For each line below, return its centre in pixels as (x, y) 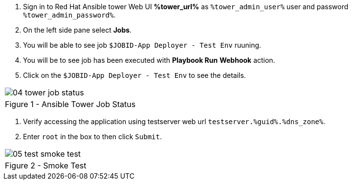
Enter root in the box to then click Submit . (92, 137)
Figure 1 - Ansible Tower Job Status (70, 104)
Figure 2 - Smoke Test (46, 166)
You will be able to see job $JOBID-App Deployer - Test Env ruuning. (142, 45)
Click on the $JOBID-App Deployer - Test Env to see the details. (134, 75)
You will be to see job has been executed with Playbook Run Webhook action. (149, 60)
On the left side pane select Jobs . (77, 30)
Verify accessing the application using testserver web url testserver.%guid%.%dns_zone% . (174, 121)
